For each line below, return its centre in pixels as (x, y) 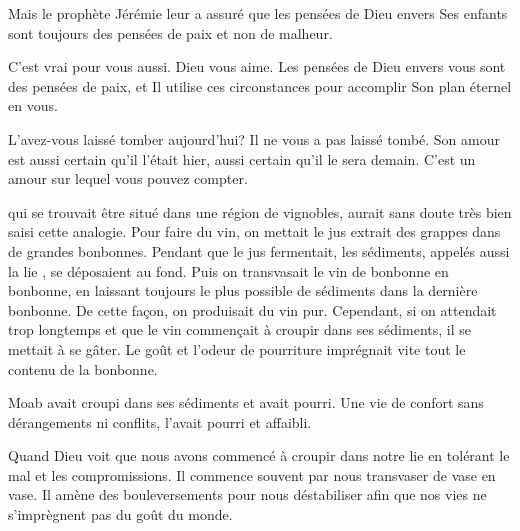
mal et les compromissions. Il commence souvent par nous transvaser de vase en (252, 474)
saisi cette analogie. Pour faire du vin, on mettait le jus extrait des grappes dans (254, 231)
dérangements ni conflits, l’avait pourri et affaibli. (160, 421)
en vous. (33, 105)
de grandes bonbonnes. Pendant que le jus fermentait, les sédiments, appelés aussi (259, 250)
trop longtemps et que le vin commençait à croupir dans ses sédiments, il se (239, 329)
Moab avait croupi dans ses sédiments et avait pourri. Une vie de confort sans (246, 402)
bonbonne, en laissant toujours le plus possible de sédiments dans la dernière (243, 290)
